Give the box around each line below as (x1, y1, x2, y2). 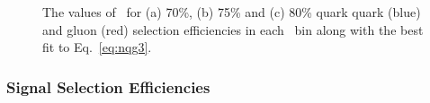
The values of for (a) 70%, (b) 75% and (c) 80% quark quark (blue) (42, 3, 421, 21)
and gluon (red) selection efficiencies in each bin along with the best (42, 20, 424, 39)
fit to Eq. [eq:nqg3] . (42, 38, 152, 56)
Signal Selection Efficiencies (6, 75, 211, 98)
